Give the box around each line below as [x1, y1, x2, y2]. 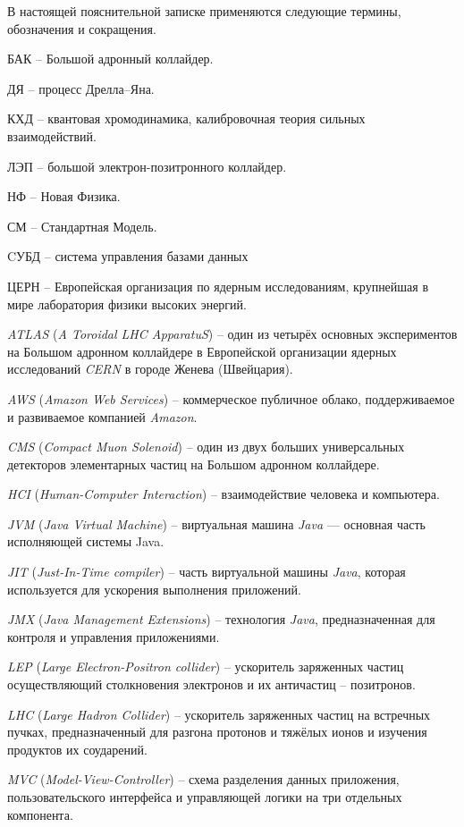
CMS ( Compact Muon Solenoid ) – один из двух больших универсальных [7, 437, 405, 456]
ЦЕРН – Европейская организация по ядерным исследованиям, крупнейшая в [7, 276, 429, 295]
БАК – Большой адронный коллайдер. [7, 49, 214, 68]
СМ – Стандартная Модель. [7, 216, 157, 235]
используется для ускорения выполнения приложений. [7, 579, 301, 598]
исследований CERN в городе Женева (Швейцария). [7, 359, 293, 378]
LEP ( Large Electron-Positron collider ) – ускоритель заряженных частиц [7, 657, 404, 676]
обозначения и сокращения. [7, 19, 156, 38]
